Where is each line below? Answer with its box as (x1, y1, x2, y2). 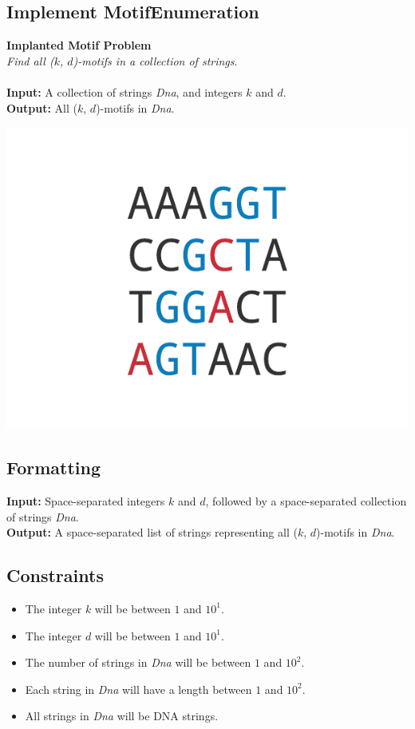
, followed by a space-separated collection (205, 492, 407, 509)
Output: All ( (6, 99, 77, 116)
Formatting (6, 455, 101, 480)
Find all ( (6, 52, 54, 69)
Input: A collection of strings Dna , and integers (6, 83, 243, 100)
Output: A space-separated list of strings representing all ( (6, 524, 298, 541)
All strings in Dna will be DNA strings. (25, 707, 219, 724)
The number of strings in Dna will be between (25, 654, 251, 671)
